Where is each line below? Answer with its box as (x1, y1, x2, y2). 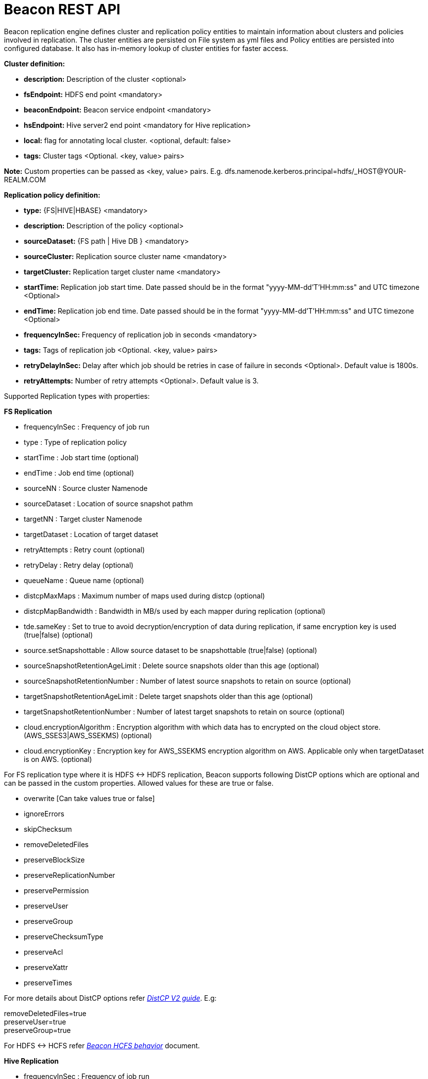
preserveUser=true (4, 1017, 66, 1026)
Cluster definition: (4, 59, 65, 68)
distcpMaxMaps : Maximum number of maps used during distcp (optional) (24, 591, 265, 600)
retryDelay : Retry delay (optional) (24, 560, 134, 569)
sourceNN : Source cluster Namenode (24, 484, 148, 492)
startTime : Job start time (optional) (24, 453, 139, 462)
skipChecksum (24, 824, 72, 833)
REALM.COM (4, 175, 46, 184)
